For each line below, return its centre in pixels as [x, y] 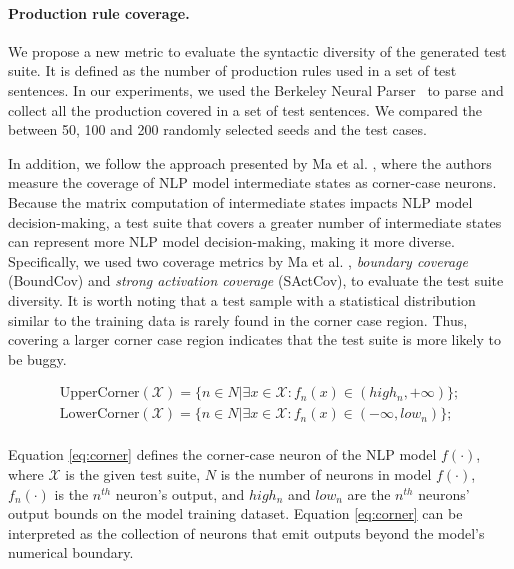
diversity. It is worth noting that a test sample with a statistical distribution [242, 299]
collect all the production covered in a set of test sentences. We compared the [245, 109]
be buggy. [37, 358]
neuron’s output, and [180, 493]
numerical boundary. [71, 552]
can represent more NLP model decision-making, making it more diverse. [231, 241]
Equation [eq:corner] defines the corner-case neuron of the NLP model [222, 454]
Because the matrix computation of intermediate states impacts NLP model [240, 201]
